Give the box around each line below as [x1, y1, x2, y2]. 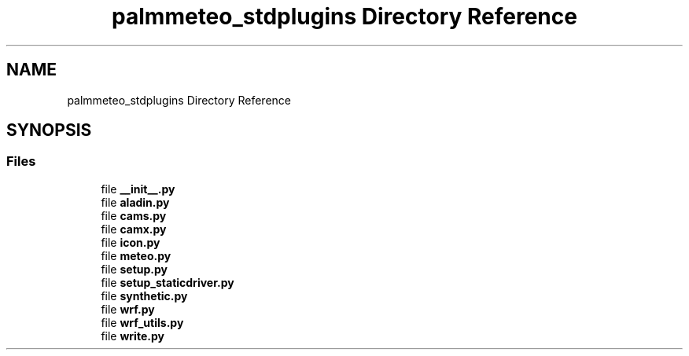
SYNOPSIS [6, 120, 92, 141]
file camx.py [101, 222, 167, 236]
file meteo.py [101, 248, 171, 262]
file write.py [101, 328, 164, 343]
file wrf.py [101, 302, 155, 316]
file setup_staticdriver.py [101, 275, 234, 289]
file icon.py [101, 235, 160, 249]
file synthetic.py [101, 288, 188, 303]
